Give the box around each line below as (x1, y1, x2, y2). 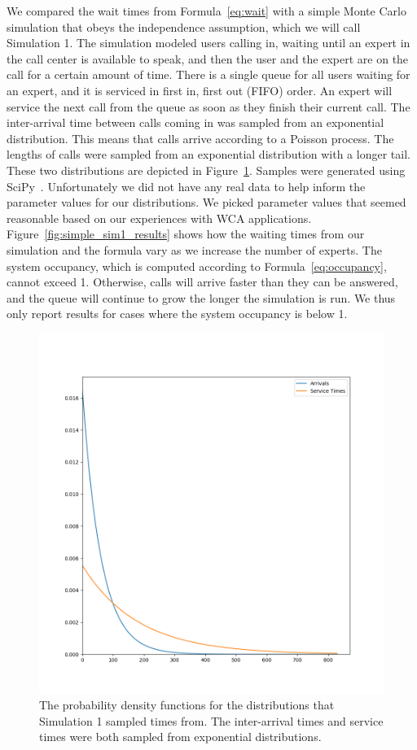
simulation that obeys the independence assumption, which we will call (7, 18, 361, 35)
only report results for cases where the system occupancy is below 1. (7, 305, 348, 322)
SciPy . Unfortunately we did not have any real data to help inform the (7, 177, 366, 194)
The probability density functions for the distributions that (39, 696, 335, 713)
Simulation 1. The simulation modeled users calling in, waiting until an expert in (7, 34, 410, 51)
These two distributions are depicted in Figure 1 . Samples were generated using (7, 161, 406, 178)
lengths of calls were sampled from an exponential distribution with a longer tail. (7, 146, 410, 163)
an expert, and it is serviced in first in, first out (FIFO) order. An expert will (7, 81, 393, 98)
